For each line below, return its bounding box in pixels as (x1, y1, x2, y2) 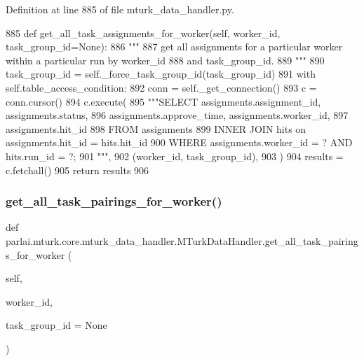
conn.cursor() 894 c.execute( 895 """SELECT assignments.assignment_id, (6, 94, 321, 108)
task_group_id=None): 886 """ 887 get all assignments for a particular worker (6, 39, 343, 54)
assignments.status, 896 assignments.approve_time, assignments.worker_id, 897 (6, 108, 349, 122)
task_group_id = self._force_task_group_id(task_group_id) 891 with (6, 66, 316, 81)
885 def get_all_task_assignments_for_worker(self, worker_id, (6, 25, 281, 40)
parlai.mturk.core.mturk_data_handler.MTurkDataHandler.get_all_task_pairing (6, 233, 358, 248)
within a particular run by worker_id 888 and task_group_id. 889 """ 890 (6, 52, 325, 67)
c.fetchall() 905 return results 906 (6, 162, 149, 177)
